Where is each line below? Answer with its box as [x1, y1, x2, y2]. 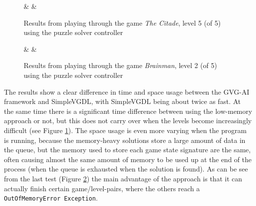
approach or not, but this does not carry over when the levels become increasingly [4, 115, 252, 126]
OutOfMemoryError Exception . [4, 193, 98, 203]
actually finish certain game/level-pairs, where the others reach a [4, 183, 200, 193]
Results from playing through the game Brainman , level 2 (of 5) [24, 60, 217, 70]
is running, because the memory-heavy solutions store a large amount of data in [4, 135, 246, 145]
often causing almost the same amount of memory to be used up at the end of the [4, 154, 252, 164]
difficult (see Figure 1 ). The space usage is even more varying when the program [4, 125, 247, 135]
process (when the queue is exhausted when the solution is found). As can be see [4, 164, 248, 174]
